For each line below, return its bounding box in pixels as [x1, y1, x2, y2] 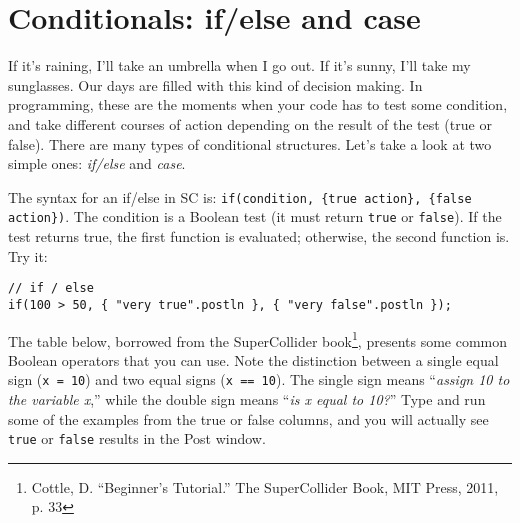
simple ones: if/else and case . [8, 153, 186, 174]
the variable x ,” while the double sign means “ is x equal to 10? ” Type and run [8, 389, 486, 409]
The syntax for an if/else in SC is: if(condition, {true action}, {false [8, 186, 472, 207]
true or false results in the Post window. [8, 428, 266, 449]
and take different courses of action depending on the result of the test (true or [8, 113, 492, 134]
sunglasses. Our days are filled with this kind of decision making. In [8, 74, 423, 95]
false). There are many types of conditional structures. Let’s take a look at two [8, 133, 492, 154]
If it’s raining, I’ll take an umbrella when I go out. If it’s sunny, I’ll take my [8, 55, 471, 76]
